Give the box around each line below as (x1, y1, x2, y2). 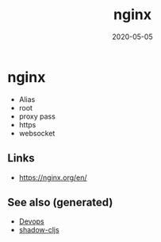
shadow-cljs (18, 225, 60, 235)
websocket (18, 128, 56, 138)
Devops (18, 217, 44, 226)
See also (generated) (7, 195, 113, 209)
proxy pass (18, 111, 56, 121)
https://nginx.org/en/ (18, 173, 88, 182)
